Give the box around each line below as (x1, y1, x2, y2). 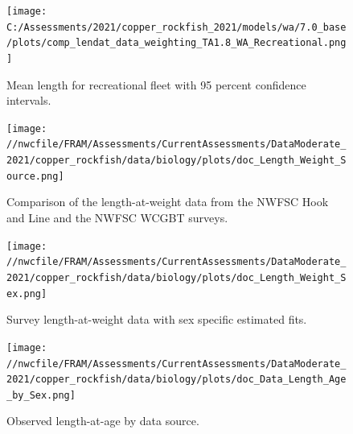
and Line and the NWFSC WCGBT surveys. (6, 209, 228, 226)
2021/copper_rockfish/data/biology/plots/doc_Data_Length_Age (6, 374, 347, 386)
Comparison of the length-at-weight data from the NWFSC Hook (6, 193, 329, 210)
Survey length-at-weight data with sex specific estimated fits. (6, 311, 307, 328)
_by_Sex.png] (6, 389, 76, 401)
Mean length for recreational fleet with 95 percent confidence (6, 76, 306, 93)
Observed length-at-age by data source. (6, 412, 199, 429)
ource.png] (6, 170, 64, 182)
